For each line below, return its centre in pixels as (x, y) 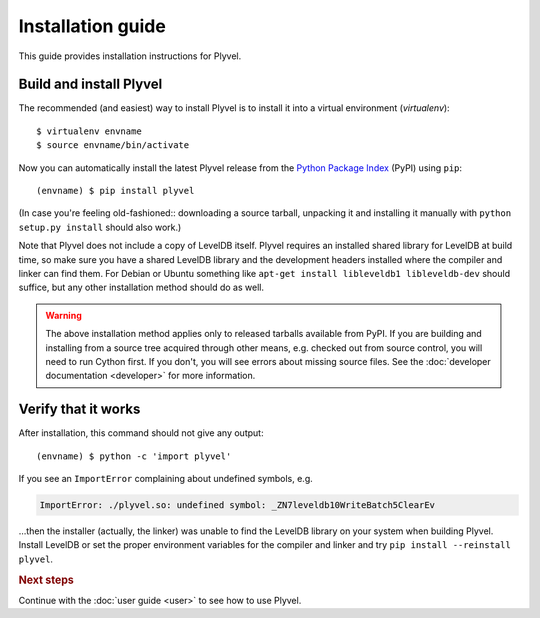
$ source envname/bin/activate (113, 145)
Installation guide (92, 26)
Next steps (46, 580)
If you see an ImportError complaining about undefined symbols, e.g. (166, 478)
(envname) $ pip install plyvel (115, 191)
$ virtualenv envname (89, 131)
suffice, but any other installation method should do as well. (141, 287)
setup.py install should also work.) (100, 227)
